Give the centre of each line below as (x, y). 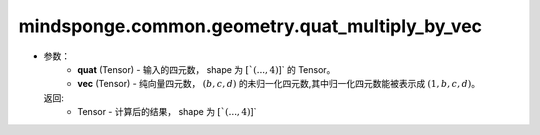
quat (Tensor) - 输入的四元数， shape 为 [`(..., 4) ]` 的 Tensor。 (206, 69)
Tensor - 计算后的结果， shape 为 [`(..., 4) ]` (167, 112)
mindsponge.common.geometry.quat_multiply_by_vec (250, 26)
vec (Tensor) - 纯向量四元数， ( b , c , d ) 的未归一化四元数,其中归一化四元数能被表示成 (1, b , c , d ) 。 (278, 84)
